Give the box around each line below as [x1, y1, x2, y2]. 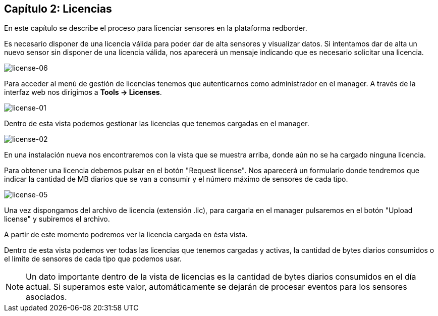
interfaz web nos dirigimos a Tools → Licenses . [4, 88, 162, 97]
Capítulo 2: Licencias [4, 3, 112, 15]
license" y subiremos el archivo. [4, 215, 110, 224]
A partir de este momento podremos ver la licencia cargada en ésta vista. [4, 230, 248, 239]
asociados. [26, 292, 67, 302]
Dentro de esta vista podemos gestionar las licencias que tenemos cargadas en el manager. [4, 119, 309, 128]
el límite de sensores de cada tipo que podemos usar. [4, 254, 182, 264]
